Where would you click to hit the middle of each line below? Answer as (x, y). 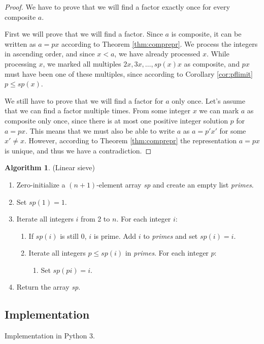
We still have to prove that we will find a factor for (84, 100)
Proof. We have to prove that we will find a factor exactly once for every (117, 7)
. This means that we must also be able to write (100, 130)
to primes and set (171, 236)
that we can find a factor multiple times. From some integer (97, 111)
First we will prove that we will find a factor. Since (84, 34)
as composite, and (212, 63)
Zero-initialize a (41, 184)
